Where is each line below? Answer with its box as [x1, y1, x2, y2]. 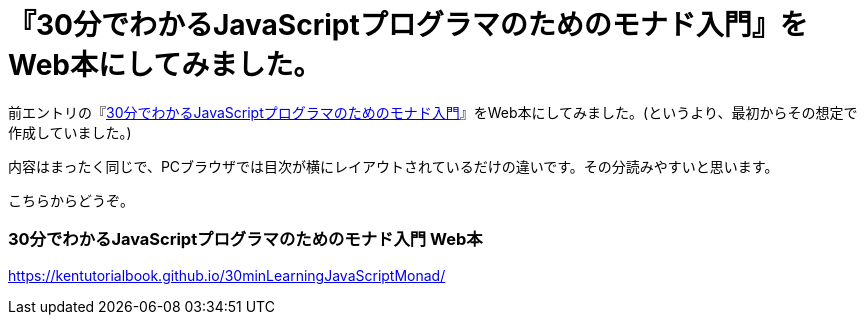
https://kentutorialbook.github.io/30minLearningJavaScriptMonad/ [8, 266, 446, 284]
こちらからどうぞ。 [8, 191, 134, 209]
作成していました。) [8, 123, 132, 141]
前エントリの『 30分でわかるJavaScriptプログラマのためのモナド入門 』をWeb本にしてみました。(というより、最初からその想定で [8, 103, 858, 121]
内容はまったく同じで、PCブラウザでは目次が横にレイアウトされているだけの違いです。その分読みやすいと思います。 [8, 157, 779, 175]
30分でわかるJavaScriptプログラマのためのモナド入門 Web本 [8, 229, 483, 250]
